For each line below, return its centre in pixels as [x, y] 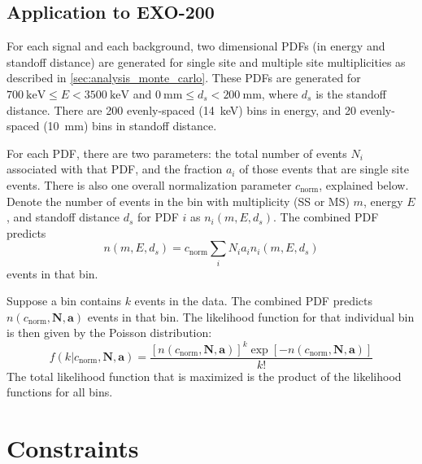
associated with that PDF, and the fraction [115, 169]
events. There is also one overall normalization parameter [149, 184]
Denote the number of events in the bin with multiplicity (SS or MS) [178, 201]
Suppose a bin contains [64, 301]
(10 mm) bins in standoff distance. [130, 126]
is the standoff [351, 93]
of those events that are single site [324, 169]
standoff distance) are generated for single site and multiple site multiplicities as [206, 61]
